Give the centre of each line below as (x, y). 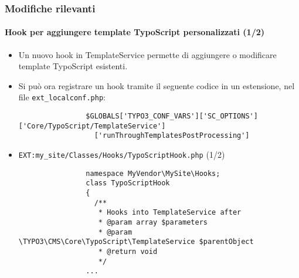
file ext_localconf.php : (62, 97)
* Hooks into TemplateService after (170, 213)
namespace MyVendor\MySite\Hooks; (153, 173)
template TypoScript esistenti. (73, 66)
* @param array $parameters (153, 222)
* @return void (128, 251)
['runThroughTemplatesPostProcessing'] (172, 136)
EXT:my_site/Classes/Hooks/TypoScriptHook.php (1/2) (122, 155)
